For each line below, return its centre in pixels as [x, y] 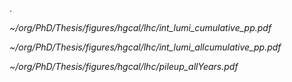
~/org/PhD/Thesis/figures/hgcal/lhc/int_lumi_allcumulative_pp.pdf [145, 47]
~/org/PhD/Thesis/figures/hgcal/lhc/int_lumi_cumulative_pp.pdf [140, 27]
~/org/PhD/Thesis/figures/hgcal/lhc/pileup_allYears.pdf [124, 66]
